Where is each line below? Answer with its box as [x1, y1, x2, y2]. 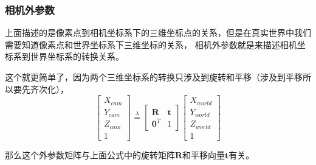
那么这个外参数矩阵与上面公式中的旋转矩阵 [5, 148, 175, 161]
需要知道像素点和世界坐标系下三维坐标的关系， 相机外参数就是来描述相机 [5, 38, 297, 51]
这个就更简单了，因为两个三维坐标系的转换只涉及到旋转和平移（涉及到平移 [5, 71, 303, 83]
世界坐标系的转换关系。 [30, 50, 124, 63]
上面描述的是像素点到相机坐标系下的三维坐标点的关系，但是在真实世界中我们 [5, 26, 311, 39]
